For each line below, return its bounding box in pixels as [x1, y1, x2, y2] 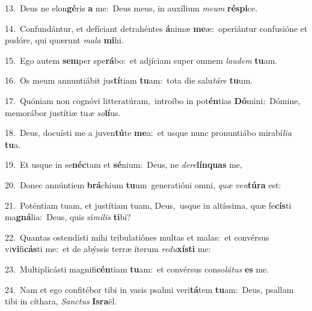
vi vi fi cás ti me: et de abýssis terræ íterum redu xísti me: [5, 242, 211, 255]
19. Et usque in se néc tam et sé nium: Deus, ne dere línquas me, [5, 158, 242, 171]
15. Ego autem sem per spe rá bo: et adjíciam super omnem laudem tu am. [5, 54, 278, 66]
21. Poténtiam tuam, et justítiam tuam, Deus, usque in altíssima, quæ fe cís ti [5, 199, 292, 211]
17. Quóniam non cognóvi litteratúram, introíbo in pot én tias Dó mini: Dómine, [5, 94, 301, 106]
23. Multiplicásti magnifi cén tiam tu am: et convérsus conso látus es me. [5, 262, 269, 275]
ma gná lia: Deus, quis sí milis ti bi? [5, 211, 131, 223]
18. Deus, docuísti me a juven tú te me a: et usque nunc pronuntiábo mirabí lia [5, 126, 292, 139]
